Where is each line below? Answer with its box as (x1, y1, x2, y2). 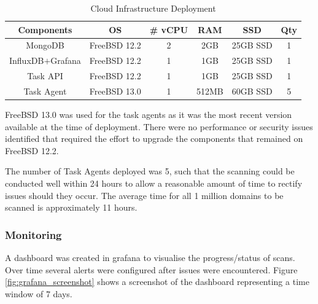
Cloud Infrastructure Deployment (90, 2, 216, 14)
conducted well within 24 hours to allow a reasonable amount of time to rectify (5, 177, 303, 190)
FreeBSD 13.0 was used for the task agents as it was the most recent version (5, 108, 292, 121)
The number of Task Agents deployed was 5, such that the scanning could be (5, 165, 295, 177)
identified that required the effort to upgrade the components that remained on (5, 132, 303, 145)
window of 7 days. (5, 287, 72, 300)
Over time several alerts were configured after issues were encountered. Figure (5, 263, 298, 276)
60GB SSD (231, 84, 273, 97)
